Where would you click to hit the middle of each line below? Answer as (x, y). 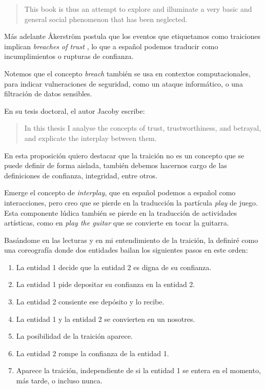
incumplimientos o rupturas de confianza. (69, 56)
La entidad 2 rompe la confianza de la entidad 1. (93, 353)
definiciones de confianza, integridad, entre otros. (81, 175)
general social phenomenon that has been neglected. (106, 19)
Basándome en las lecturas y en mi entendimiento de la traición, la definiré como (131, 240)
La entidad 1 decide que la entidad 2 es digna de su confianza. (114, 267)
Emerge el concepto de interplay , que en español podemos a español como (120, 192)
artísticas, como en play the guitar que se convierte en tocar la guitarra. (117, 223)
